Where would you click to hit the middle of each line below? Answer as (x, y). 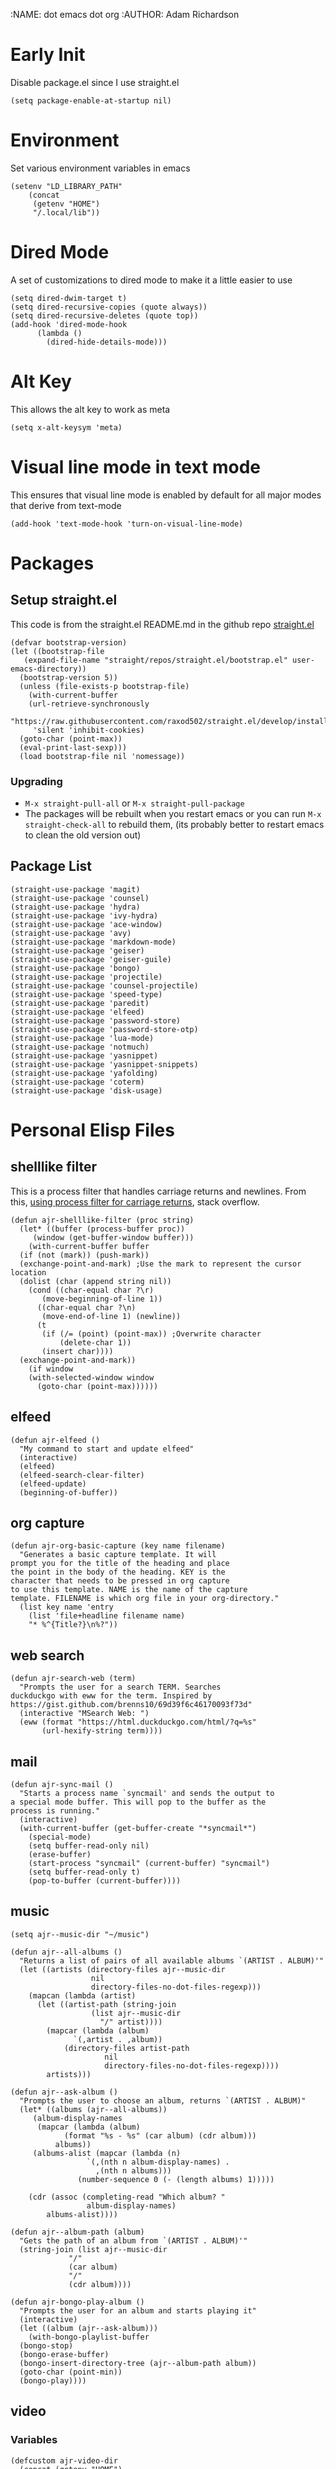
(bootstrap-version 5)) (68, 677)
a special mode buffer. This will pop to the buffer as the (138, 1802)
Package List (51, 866)
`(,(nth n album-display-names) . (158, 2162)
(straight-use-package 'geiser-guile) (91, 959)
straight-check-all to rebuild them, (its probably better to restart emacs (174, 824)
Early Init (48, 55)
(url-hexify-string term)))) (102, 1731)
